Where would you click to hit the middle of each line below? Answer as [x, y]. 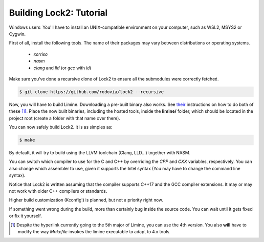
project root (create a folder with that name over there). [65, 118]
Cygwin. [17, 34]
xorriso [41, 54]
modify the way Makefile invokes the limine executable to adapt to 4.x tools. [94, 231]
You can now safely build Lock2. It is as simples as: [61, 127]
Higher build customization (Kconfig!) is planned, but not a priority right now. [86, 200]
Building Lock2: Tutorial [58, 13]
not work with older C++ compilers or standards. [58, 191]
